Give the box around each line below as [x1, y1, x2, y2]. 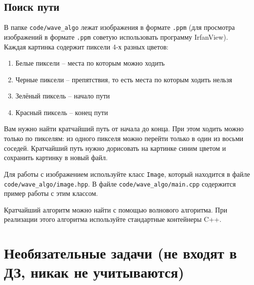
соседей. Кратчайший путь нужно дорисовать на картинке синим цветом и [4, 142, 226, 153]
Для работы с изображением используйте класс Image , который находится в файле [4, 168, 250, 179]
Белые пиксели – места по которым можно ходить [15, 58, 165, 68]
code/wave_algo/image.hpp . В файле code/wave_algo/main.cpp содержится [4, 178, 236, 189]
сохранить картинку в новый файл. [4, 152, 108, 163]
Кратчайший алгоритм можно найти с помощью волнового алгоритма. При [4, 204, 228, 214]
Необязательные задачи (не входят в [4, 243, 237, 263]
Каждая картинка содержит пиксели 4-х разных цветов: [4, 41, 169, 51]
